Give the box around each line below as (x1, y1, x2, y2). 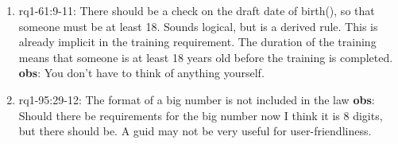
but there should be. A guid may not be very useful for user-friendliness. (18, 123, 372, 139)
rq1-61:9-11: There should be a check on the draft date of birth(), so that (18, 2, 375, 18)
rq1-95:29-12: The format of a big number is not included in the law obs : (18, 91, 375, 107)
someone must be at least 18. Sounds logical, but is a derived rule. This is (18, 18, 378, 34)
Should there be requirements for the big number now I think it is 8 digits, (18, 107, 383, 123)
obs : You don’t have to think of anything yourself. (18, 64, 265, 81)
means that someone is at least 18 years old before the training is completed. (18, 49, 393, 65)
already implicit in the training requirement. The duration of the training (18, 33, 377, 50)
